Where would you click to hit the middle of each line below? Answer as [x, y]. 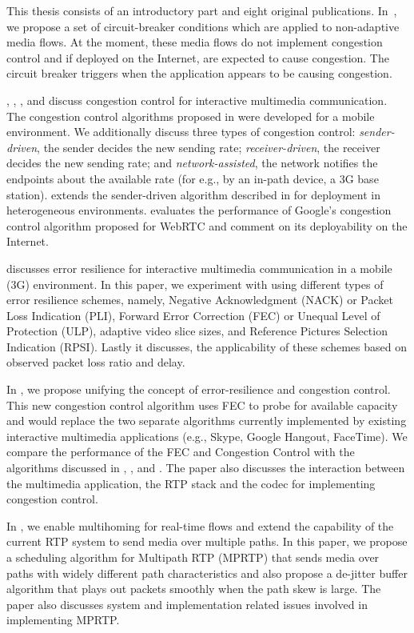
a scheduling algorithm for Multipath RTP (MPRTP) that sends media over [193, 557]
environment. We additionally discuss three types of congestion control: [181, 132]
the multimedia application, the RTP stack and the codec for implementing [191, 483]
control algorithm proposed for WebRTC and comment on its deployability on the [207, 225]
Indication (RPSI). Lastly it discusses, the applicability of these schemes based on [207, 346]
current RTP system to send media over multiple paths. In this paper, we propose [207, 541]
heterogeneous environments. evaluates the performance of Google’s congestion [199, 210]
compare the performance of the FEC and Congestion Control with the [181, 452]
